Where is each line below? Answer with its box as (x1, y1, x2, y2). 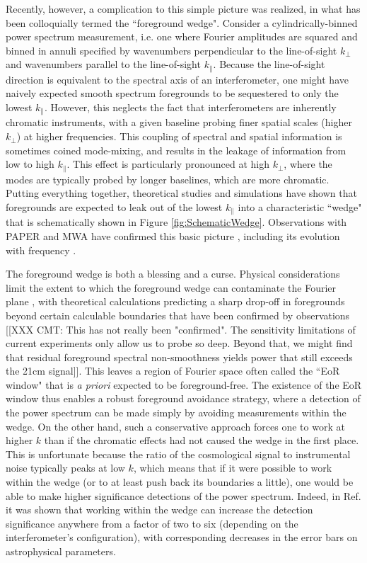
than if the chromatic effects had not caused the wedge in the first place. (44, 433, 359, 448)
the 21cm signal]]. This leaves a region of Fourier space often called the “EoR (6, 363, 340, 378)
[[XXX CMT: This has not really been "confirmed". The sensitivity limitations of (6, 322, 356, 336)
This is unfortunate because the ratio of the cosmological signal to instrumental (6, 446, 351, 461)
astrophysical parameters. (6, 544, 116, 558)
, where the (284, 157, 332, 171)
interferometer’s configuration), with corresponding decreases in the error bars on (6, 530, 358, 545)
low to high (6, 157, 54, 171)
